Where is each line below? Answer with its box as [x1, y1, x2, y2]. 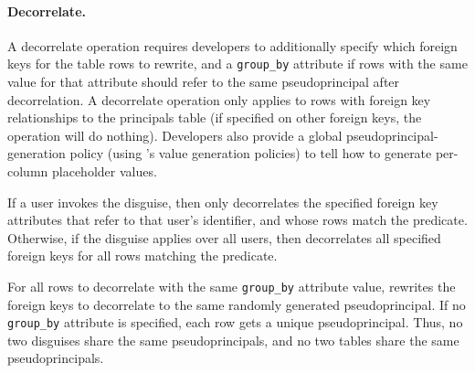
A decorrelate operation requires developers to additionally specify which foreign [7, 36, 458, 55]
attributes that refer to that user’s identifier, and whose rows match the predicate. [7, 210, 468, 229]
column [7, 162, 48, 181]
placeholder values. [51, 162, 157, 181]
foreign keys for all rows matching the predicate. [7, 246, 278, 265]
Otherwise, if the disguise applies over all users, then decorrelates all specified [7, 228, 441, 247]
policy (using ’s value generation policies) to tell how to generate [69, 144, 432, 163]
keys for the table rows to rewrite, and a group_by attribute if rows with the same [7, 54, 468, 73]
